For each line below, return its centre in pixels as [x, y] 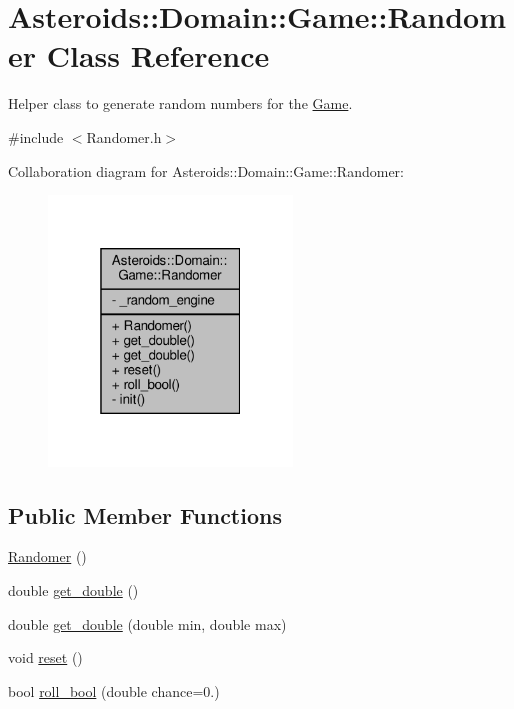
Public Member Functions [145, 514]
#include [36, 136]
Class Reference [158, 55]
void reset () [45, 657]
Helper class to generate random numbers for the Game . [180, 103]
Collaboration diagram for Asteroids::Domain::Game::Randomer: [206, 170]
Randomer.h [124, 136]
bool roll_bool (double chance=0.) [114, 690]
